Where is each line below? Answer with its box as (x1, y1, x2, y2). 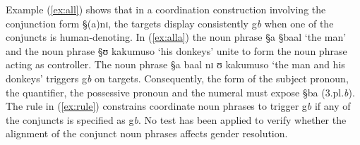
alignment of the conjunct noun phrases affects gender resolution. (6, 126, 288, 141)
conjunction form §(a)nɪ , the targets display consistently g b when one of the (6, 15, 334, 30)
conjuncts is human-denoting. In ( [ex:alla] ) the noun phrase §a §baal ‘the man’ (6, 30, 347, 44)
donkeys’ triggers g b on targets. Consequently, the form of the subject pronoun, (6, 70, 349, 85)
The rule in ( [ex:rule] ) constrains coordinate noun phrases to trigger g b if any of (6, 99, 351, 113)
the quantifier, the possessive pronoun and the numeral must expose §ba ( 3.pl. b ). (6, 84, 355, 99)
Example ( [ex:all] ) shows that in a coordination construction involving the (6, 2, 326, 16)
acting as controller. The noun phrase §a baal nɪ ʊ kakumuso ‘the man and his (6, 57, 345, 72)
